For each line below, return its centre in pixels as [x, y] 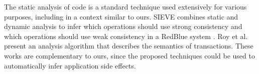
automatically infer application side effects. [70, 65]
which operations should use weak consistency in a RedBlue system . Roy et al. [126, 36]
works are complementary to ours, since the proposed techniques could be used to [129, 55]
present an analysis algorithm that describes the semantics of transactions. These [129, 46]
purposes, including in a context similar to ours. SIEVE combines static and [121, 16]
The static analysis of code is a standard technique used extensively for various [125, 6]
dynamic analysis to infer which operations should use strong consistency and [123, 26]
